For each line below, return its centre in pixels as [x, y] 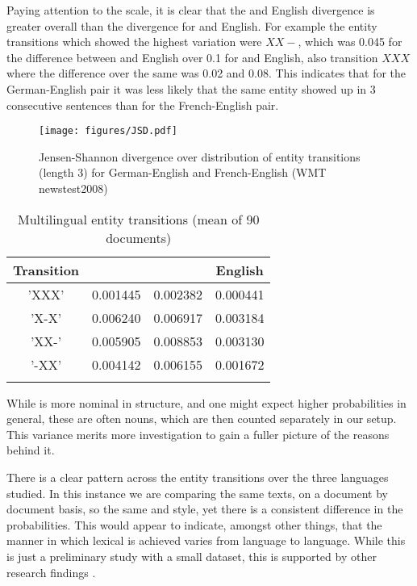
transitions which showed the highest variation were [134, 42]
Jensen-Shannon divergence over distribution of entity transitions [200, 156]
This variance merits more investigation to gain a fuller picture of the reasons [198, 434]
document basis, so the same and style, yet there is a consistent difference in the [205, 509]
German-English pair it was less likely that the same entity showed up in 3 [191, 88]
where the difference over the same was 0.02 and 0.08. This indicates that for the [206, 73]
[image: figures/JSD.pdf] [108, 131]
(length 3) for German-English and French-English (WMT [183, 172]
